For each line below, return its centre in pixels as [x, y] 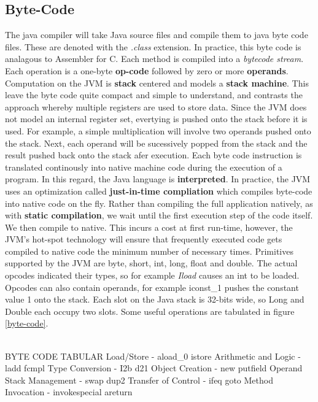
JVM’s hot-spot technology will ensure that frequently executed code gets [144, 239]
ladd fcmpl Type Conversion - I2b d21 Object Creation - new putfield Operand [154, 368]
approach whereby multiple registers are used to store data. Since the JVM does [156, 106]
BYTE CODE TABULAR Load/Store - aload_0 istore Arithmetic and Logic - [153, 356]
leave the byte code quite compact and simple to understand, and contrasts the [154, 95]
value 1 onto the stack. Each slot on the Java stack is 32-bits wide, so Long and [155, 299]
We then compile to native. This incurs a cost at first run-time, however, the [149, 227]
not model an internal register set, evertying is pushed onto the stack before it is [156, 119]
